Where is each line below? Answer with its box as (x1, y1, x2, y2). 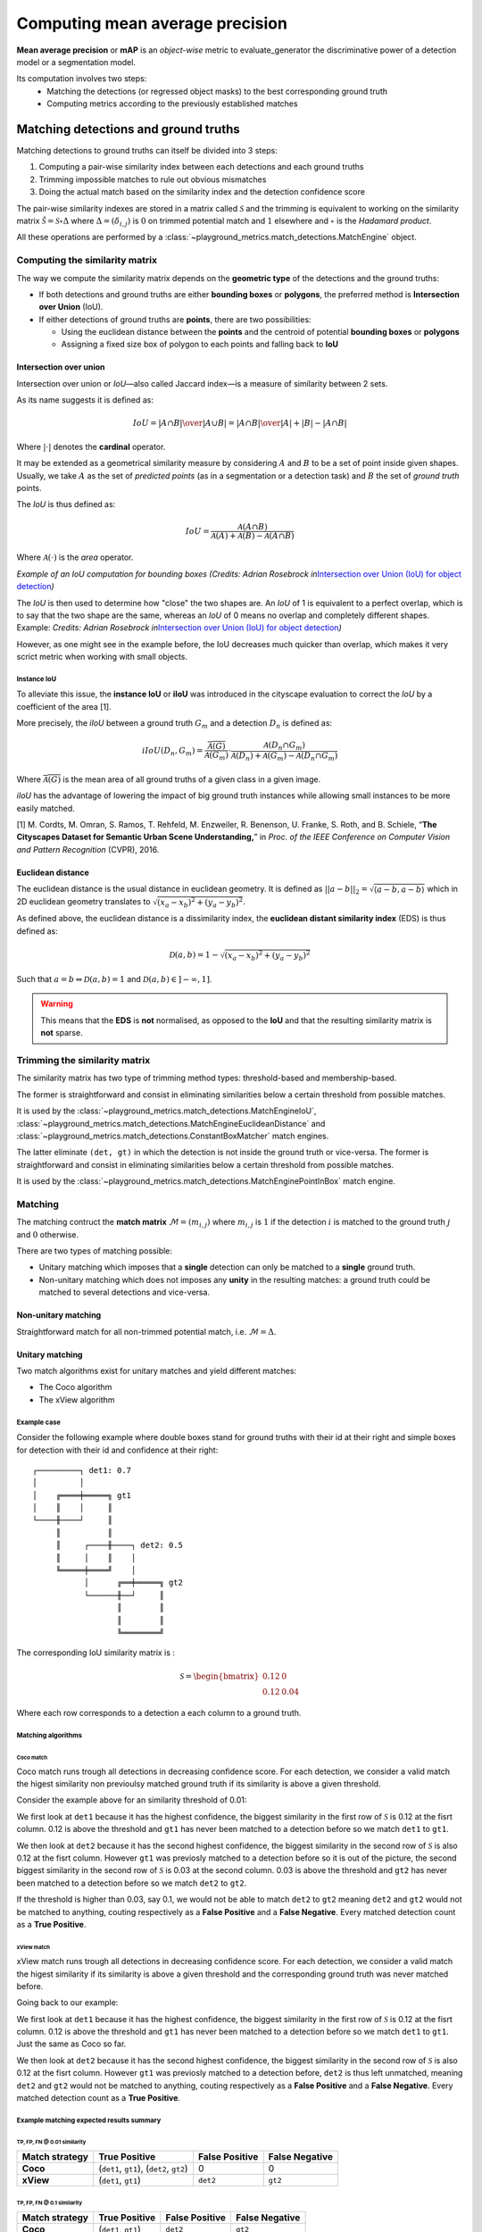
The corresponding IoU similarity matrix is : (16, 1647, 176, 1658)
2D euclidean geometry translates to (16, 896, 151, 907)
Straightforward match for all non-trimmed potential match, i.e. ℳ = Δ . (16, 1326, 277, 1337)
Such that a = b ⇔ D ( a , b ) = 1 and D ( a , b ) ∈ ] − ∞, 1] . (16, 974, 212, 985)
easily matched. (16, 803, 75, 813)
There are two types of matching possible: (16, 1245, 173, 1256)
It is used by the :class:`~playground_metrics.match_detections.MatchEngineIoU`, (16, 1105, 317, 1116)
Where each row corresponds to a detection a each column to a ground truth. (16, 1708, 302, 1719)
